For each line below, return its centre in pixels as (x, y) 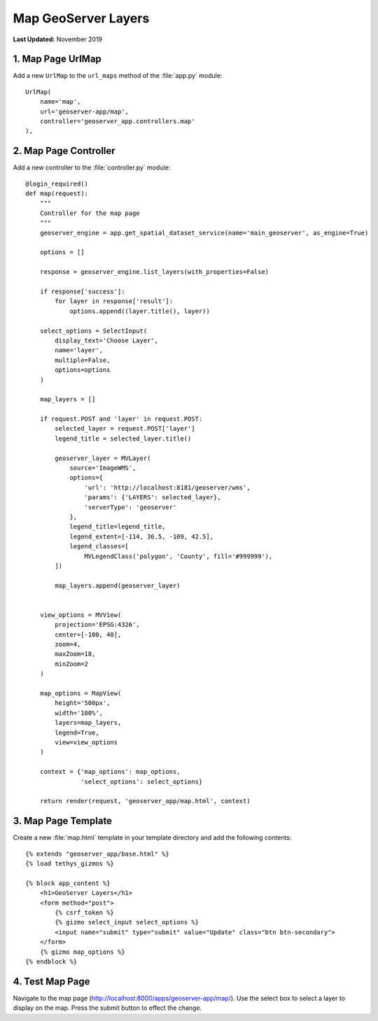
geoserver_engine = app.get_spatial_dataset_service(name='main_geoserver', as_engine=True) (204, 232)
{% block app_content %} (68, 883)
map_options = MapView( (80, 694)
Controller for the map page (90, 213)
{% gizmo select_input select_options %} (127, 922)
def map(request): (57, 194)
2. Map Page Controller (64, 151)
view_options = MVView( (80, 615)
